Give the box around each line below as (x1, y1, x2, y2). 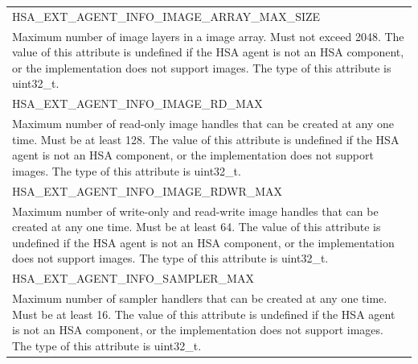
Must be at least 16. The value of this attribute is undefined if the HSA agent (12, 305, 395, 322)
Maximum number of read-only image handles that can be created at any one (12, 115, 395, 132)
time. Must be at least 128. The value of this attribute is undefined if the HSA (12, 130, 400, 147)
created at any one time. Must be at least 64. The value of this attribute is (12, 218, 381, 235)
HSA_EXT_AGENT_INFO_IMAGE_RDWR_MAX (12, 182, 283, 199)
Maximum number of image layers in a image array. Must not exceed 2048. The (12, 27, 404, 44)
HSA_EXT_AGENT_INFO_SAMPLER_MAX (12, 270, 254, 287)
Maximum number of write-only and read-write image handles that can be (12, 202, 379, 219)
